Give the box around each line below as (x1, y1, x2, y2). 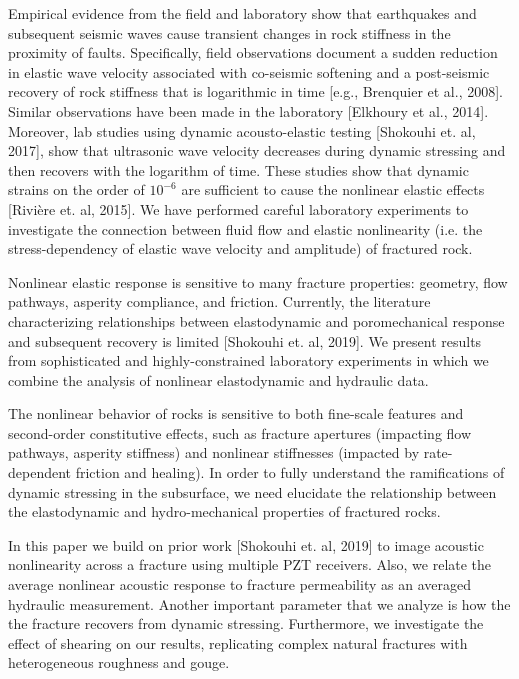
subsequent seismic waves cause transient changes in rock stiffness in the (8, 22, 451, 43)
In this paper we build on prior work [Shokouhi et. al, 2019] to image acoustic (8, 534, 484, 555)
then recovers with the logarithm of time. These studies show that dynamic (8, 159, 469, 180)
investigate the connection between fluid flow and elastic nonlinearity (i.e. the (8, 218, 483, 239)
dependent (8, 462, 72, 483)
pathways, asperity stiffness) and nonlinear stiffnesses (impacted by (8, 442, 420, 463)
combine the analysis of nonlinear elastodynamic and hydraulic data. (8, 369, 429, 390)
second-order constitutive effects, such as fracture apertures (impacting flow (8, 422, 472, 443)
